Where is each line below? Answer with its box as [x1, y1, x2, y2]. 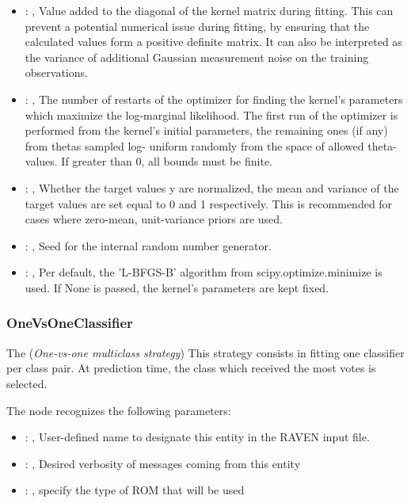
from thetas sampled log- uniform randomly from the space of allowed [25, 137, 364, 154]
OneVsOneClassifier [6, 313, 133, 333]
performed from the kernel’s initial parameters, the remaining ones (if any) [25, 122, 388, 139]
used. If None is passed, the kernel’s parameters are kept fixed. [25, 279, 329, 295]
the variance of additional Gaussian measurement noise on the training [25, 48, 369, 65]
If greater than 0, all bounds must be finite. [61, 153, 273, 170]
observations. [25, 64, 88, 81]
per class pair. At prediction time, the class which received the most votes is [6, 360, 376, 376]
